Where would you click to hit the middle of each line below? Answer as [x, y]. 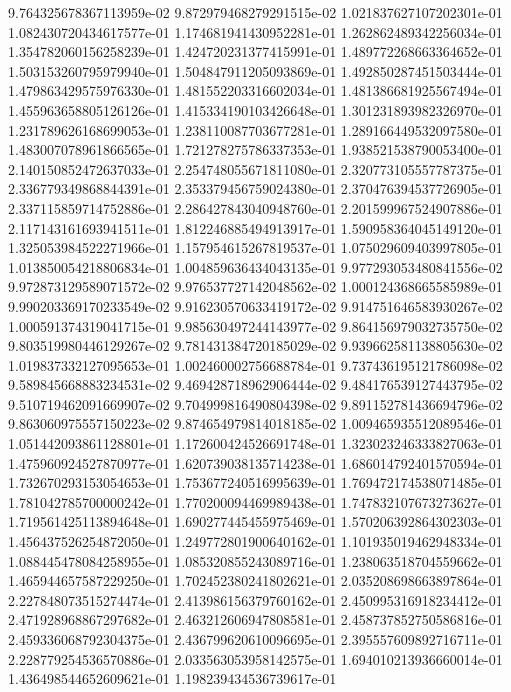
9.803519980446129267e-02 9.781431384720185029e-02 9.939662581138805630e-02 [255, 345]
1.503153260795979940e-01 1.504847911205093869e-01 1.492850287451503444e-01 [255, 70]
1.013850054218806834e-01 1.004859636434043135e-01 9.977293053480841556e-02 [255, 266]
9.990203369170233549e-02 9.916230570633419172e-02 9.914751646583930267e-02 [255, 305]
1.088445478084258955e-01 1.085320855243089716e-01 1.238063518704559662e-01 [255, 560]
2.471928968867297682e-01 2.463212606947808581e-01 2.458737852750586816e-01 [255, 619]
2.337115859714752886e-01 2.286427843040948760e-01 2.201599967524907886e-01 [255, 207]
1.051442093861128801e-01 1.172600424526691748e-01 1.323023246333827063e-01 [255, 443]
